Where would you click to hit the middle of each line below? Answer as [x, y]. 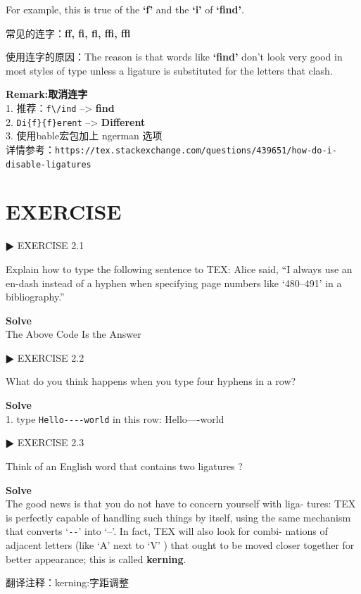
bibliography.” [35, 297]
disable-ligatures [49, 164]
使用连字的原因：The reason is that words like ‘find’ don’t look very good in [174, 57]
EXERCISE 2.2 [51, 357]
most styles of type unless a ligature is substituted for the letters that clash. [169, 70]
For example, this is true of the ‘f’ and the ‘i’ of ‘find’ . [125, 9]
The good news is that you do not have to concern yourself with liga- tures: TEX [181, 504]
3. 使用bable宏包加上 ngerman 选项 [84, 135]
